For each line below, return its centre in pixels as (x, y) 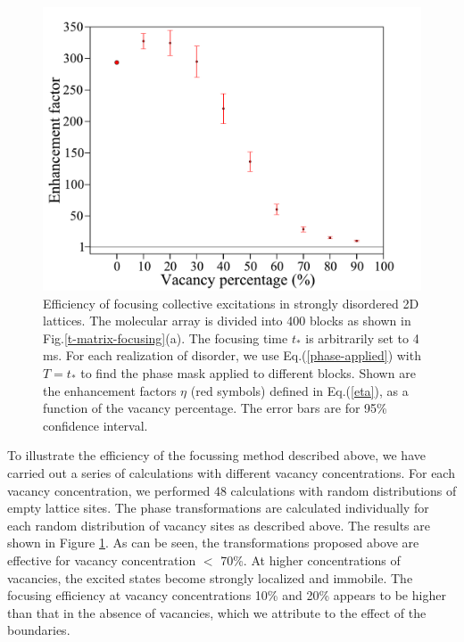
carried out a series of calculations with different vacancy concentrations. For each (231, 472)
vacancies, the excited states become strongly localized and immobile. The (210, 577)
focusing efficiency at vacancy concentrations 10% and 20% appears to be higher (227, 595)
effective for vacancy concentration (102, 560)
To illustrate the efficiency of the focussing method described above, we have (216, 455)
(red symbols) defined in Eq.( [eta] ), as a (299, 390)
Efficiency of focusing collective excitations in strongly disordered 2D (231, 303)
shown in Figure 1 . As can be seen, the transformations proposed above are (213, 543)
